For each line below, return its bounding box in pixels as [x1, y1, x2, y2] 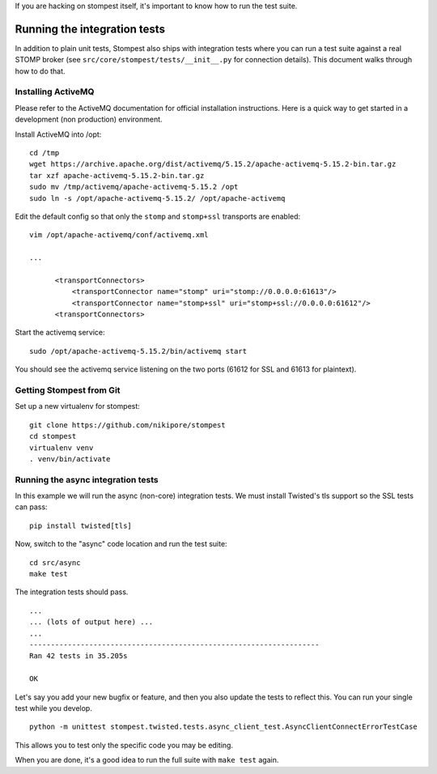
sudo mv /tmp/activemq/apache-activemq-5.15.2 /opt [29, 182, 239, 192]
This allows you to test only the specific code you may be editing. [15, 740, 234, 750]
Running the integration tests [15, 22, 166, 36]
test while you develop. [15, 703, 92, 712]
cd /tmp [29, 148, 60, 157]
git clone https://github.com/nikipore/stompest [29, 420, 226, 429]
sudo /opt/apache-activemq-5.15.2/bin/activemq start [29, 347, 247, 355]
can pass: [15, 502, 48, 512]
